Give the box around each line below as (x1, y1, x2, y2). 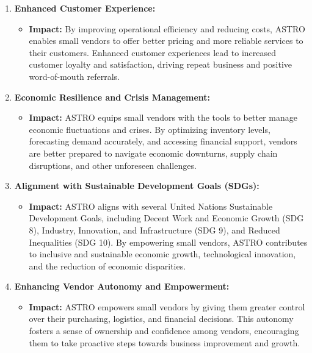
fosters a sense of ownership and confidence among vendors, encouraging (29, 324, 299, 337)
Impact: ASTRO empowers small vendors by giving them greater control (29, 300, 305, 313)
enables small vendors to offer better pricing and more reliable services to (29, 34, 303, 47)
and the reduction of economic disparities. (29, 259, 186, 272)
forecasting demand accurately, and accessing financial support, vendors (29, 135, 297, 148)
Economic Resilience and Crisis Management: (14, 90, 211, 103)
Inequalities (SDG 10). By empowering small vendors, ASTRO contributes (29, 235, 308, 248)
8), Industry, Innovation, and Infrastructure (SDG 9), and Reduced (29, 223, 280, 236)
